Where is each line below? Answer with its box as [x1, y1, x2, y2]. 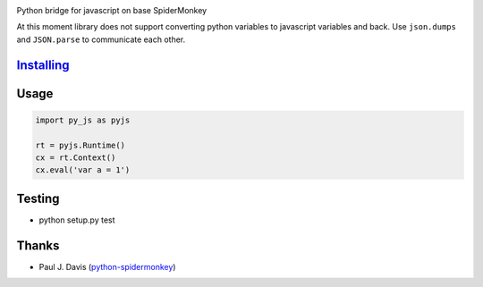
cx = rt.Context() [35, 152, 116, 163]
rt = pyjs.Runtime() [35, 139, 125, 150]
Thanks [16, 238, 60, 253]
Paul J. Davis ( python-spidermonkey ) [38, 261, 176, 272]
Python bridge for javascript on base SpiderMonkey [16, 5, 208, 15]
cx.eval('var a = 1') [35, 165, 131, 175]
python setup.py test [38, 215, 115, 225]
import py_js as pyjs [35, 114, 131, 125]
